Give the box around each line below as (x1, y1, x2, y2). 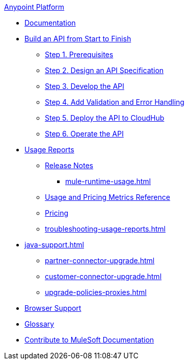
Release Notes (45, 161, 93, 170)
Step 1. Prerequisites (45, 50, 114, 59)
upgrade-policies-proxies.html (45, 288, 147, 297)
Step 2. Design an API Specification (45, 66, 164, 75)
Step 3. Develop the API (45, 82, 124, 90)
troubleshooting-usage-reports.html (45, 224, 166, 233)
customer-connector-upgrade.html (45, 272, 162, 281)
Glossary (24, 320, 55, 328)
